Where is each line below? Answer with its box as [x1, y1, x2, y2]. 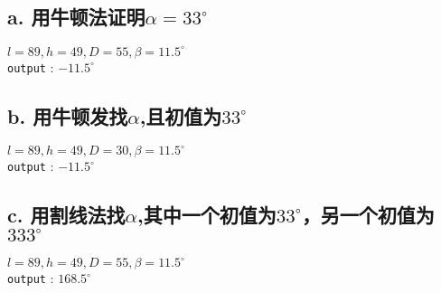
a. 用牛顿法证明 [7, 3, 145, 31]
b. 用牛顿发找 [7, 101, 128, 129]
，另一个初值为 [301, 201, 435, 229]
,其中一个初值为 [136, 201, 277, 229]
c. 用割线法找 [7, 201, 126, 229]
